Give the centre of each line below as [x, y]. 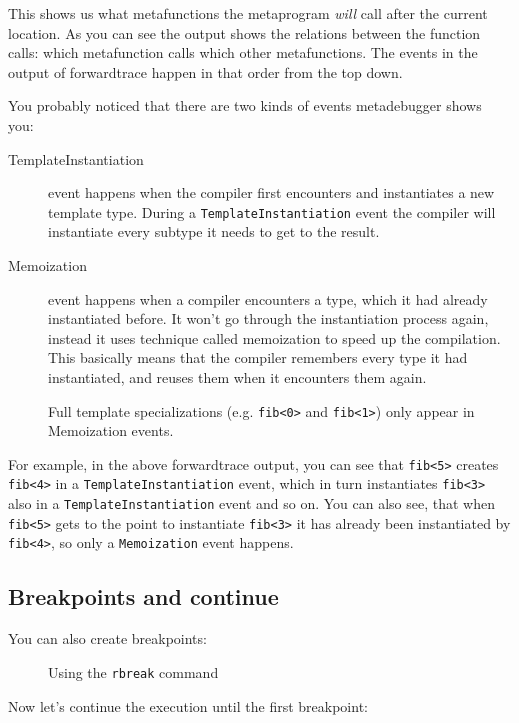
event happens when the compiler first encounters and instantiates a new [271, 192]
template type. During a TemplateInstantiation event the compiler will [272, 211]
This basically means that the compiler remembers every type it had [258, 357]
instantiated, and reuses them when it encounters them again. [237, 376]
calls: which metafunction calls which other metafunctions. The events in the [243, 52]
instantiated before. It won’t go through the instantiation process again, [268, 318]
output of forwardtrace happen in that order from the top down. [205, 71]
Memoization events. [111, 430]
